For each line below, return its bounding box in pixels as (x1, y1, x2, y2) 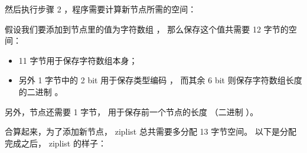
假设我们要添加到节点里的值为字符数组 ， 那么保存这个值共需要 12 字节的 (5, 22, 289, 35)
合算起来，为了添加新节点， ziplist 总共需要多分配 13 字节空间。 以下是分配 (5, 125, 296, 138)
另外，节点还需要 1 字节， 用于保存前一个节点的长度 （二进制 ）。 (5, 105, 259, 118)
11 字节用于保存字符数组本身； (18, 54, 138, 66)
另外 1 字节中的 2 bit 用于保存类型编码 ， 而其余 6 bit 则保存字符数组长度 (18, 74, 302, 86)
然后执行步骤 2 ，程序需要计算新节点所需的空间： (5, 3, 197, 15)
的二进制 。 (18, 85, 63, 97)
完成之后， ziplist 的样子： (5, 136, 106, 149)
